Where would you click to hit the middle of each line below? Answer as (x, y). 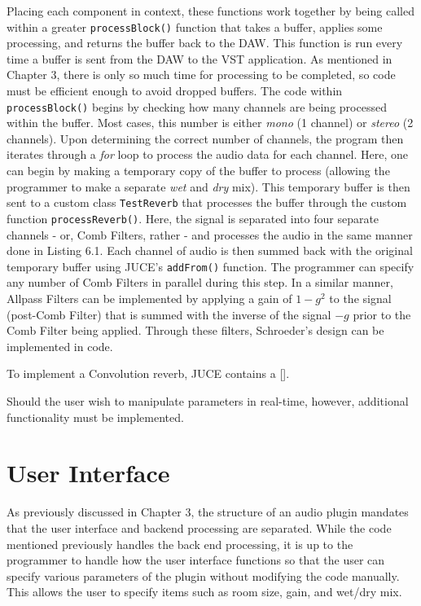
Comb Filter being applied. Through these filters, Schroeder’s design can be (195, 330)
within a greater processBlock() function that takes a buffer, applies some (195, 26)
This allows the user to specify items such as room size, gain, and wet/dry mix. (204, 592)
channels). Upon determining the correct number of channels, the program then (205, 138)
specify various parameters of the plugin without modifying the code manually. (203, 575)
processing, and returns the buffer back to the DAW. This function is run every (205, 43)
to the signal (360, 298)
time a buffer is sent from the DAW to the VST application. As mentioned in (200, 58)
